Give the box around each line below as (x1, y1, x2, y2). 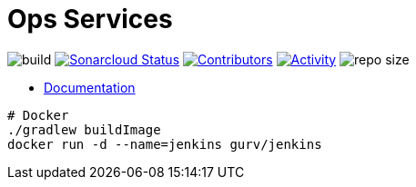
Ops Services (7, 4, 173, 34)
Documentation (44, 79, 136, 95)
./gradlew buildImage (7, 122, 161, 137)
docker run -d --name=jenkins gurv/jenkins (7, 136, 322, 152)
